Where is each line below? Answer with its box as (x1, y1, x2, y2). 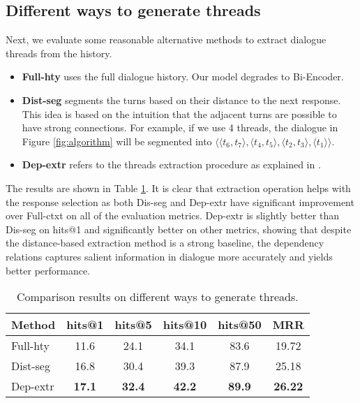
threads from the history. (6, 45, 112, 60)
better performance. (6, 263, 91, 277)
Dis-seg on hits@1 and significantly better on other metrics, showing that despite (6, 221, 352, 236)
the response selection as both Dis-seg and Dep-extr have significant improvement (6, 194, 354, 209)
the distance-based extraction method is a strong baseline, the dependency (6, 235, 324, 250)
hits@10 (163, 316, 207, 333)
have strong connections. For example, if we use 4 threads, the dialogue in (22, 120, 338, 135)
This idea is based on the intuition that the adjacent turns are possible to (22, 106, 337, 121)
